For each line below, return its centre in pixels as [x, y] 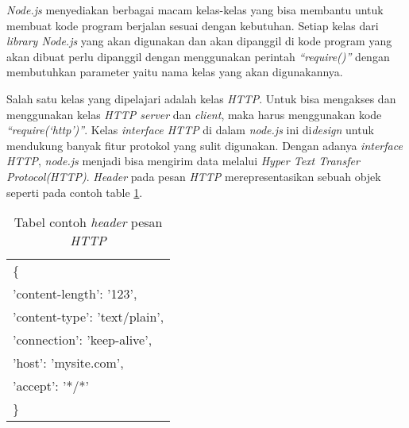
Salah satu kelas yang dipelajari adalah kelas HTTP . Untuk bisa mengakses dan [201, 98]
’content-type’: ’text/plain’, [89, 317]
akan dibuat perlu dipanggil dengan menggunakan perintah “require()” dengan [198, 56]
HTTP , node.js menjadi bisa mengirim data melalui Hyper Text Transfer [183, 161]
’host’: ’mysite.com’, [68, 363]
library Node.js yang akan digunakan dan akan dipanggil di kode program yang [199, 41]
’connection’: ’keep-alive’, [83, 340]
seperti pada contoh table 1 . [75, 192]
